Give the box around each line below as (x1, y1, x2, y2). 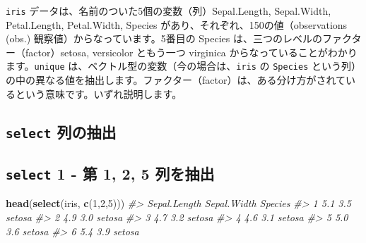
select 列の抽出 (6, 120, 117, 142)
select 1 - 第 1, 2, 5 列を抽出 (6, 163, 215, 185)
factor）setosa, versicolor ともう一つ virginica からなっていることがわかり (25, 44, 358, 59)
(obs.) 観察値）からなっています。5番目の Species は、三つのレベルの (6, 31, 322, 46)
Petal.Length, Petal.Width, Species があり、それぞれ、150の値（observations (6, 17, 348, 32)
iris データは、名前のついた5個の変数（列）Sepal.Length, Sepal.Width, (6, 4, 331, 18)
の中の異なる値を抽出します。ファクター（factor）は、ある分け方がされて (6, 73, 346, 87)
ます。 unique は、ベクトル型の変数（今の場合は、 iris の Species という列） (6, 58, 361, 73)
